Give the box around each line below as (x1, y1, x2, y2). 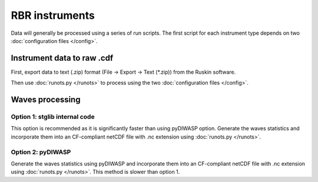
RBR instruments (11, 9, 95, 22)
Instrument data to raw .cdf (11, 53, 114, 63)
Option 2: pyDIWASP (11, 148, 71, 156)
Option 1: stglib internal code (11, 112, 95, 121)
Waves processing (11, 95, 81, 105)
